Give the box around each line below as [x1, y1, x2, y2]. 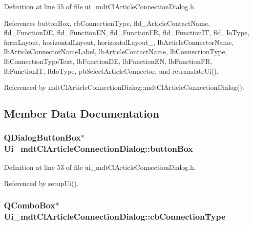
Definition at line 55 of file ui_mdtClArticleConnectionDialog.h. [4, 1, 196, 11]
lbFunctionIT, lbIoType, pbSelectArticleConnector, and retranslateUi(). [4, 65, 219, 76]
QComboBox [4, 199, 55, 211]
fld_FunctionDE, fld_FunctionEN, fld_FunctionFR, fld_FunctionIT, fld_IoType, [4, 27, 250, 38]
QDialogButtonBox [4, 131, 81, 143]
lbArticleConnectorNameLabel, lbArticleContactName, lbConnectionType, [4, 46, 227, 57]
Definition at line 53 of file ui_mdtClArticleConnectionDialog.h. [4, 162, 196, 172]
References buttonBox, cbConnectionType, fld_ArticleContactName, [4, 18, 210, 28]
